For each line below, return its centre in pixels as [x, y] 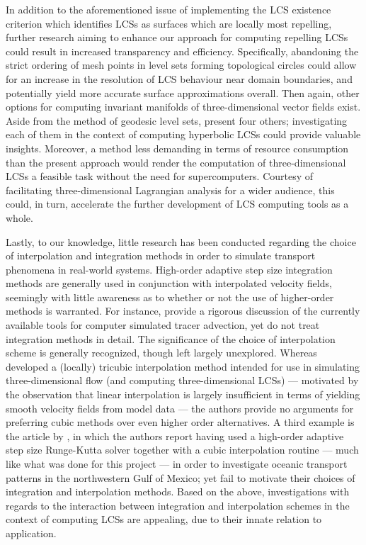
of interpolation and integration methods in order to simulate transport [161, 255]
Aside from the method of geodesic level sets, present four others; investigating [177, 120]
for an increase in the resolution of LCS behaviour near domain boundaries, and [179, 78]
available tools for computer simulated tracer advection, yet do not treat [163, 325]
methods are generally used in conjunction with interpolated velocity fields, [169, 283]
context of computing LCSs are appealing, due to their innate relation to [164, 519]
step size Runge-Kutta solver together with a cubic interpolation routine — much [182, 450]
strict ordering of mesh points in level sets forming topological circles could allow [181, 65]
